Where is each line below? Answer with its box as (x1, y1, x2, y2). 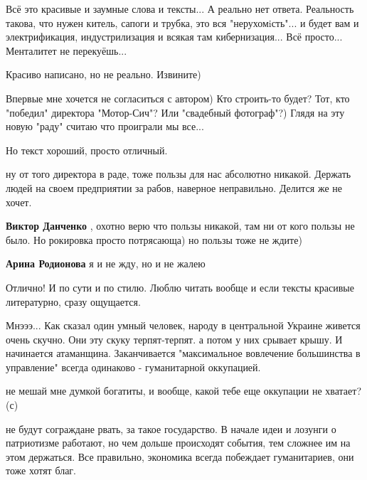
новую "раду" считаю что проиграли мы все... (6, 119, 204, 134)
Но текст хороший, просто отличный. (6, 142, 168, 157)
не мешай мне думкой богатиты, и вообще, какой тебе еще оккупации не (6, 383, 322, 398)
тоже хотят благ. (6, 463, 76, 478)
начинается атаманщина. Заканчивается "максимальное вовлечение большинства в (6, 346, 361, 361)
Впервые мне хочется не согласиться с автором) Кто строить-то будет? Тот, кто (6, 90, 350, 105)
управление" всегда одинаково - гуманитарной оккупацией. (6, 359, 261, 374)
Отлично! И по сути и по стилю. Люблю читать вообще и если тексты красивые (6, 279, 354, 294)
